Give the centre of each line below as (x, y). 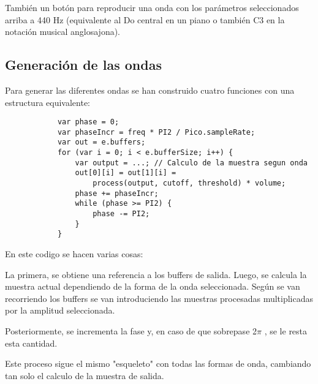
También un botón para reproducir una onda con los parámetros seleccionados (152, 7)
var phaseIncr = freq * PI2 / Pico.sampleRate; (156, 132)
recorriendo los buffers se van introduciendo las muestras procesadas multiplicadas (159, 298)
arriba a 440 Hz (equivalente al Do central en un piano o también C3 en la (145, 19)
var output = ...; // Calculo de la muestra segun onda (191, 163)
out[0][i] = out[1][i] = (126, 173)
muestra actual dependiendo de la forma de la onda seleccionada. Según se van (153, 286)
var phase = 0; (88, 122)
